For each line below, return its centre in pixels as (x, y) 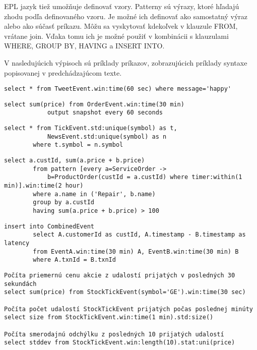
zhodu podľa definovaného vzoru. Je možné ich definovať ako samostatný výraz (126, 16)
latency (17, 243)
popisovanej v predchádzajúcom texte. (63, 72)
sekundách (20, 284)
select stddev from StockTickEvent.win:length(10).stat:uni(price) (120, 343)
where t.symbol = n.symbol (78, 145)
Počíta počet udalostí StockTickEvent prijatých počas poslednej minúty (128, 309)
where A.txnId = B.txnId (74, 260)
